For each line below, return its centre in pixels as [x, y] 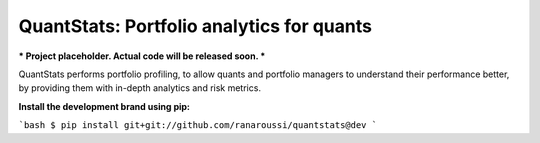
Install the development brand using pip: [104, 106]
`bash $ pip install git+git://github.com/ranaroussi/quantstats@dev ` [198, 125]
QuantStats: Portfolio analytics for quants [195, 26]
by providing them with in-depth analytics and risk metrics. [140, 88]
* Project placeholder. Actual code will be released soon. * [142, 56]
